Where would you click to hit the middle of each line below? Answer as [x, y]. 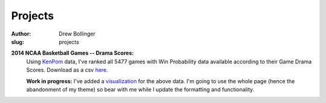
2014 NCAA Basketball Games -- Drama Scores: [72, 53]
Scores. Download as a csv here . [67, 70]
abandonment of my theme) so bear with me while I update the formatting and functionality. [140, 89]
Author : [21, 34]
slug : [18, 42]
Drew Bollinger [77, 34]
